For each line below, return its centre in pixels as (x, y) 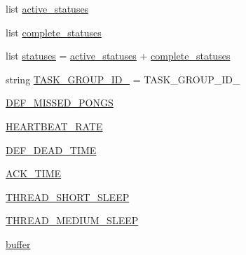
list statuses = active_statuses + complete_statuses (118, 56)
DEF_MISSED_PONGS (60, 103)
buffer (18, 243)
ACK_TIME (34, 173)
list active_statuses (47, 8)
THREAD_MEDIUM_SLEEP (72, 220)
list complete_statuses (54, 32)
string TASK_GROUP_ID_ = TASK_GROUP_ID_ (123, 79)
